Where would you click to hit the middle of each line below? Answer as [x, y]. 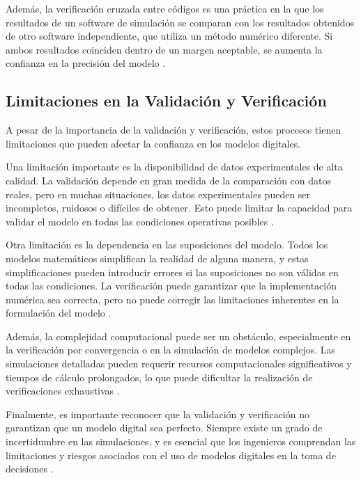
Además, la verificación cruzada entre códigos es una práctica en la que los [165, 8]
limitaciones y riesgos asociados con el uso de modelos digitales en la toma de [171, 455]
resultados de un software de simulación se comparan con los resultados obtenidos [180, 22]
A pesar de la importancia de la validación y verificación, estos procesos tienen [174, 130]
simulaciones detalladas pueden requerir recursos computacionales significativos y [179, 364]
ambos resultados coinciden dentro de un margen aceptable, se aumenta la [164, 49]
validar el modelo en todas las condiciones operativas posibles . [140, 221]
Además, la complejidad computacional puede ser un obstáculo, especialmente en [178, 336]
